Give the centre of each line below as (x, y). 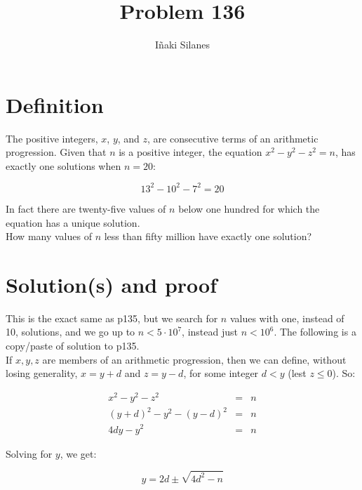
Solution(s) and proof (111, 284)
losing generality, (42, 373)
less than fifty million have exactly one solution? (208, 236)
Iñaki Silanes (182, 45)
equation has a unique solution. (73, 222)
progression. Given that (56, 152)
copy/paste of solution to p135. (73, 346)
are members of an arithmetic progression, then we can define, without (194, 359)
